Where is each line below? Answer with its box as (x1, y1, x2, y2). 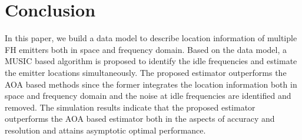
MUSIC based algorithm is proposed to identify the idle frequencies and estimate (5, 55, 297, 67)
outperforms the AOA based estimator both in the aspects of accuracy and (5, 112, 275, 125)
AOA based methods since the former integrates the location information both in (5, 78, 297, 90)
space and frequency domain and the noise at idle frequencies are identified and (5, 89, 291, 102)
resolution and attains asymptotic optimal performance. (5, 124, 206, 136)
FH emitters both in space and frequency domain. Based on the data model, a (5, 43, 287, 55)
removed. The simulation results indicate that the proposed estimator (5, 101, 255, 113)
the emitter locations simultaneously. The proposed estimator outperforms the (5, 66, 287, 78)
